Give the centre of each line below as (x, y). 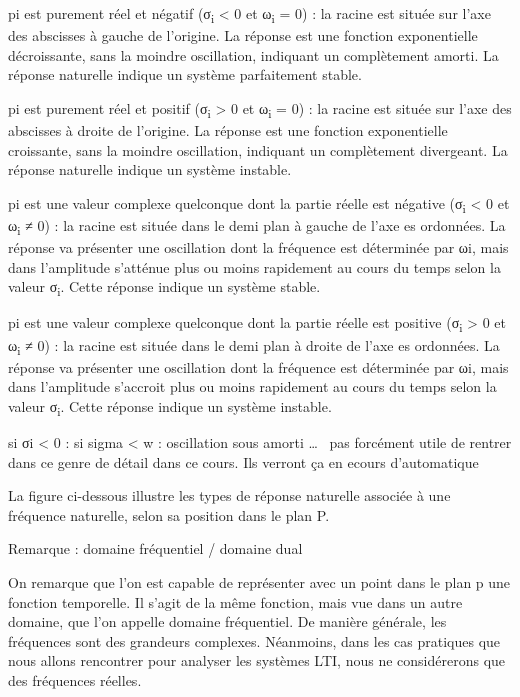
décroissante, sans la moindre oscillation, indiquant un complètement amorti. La (253, 54)
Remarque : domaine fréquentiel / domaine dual (155, 548)
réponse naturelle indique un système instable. (150, 169)
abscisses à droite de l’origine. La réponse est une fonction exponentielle (228, 130)
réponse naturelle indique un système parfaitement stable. (185, 74)
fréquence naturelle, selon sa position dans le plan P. (169, 514)
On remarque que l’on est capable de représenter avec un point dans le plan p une (259, 581)
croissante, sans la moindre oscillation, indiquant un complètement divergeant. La (258, 149)
